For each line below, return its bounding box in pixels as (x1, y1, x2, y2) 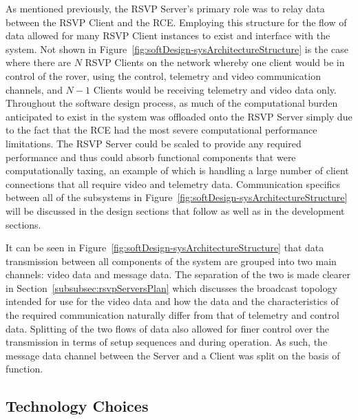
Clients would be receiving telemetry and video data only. (93, 82, 337, 96)
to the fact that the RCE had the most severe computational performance (6, 123, 317, 137)
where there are (6, 55, 71, 70)
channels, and (6, 82, 63, 96)
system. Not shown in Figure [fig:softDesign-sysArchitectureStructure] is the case (6, 41, 348, 56)
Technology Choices (6, 395, 149, 417)
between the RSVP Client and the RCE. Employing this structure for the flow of (6, 14, 347, 29)
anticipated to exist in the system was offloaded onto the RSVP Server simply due (6, 109, 352, 123)
